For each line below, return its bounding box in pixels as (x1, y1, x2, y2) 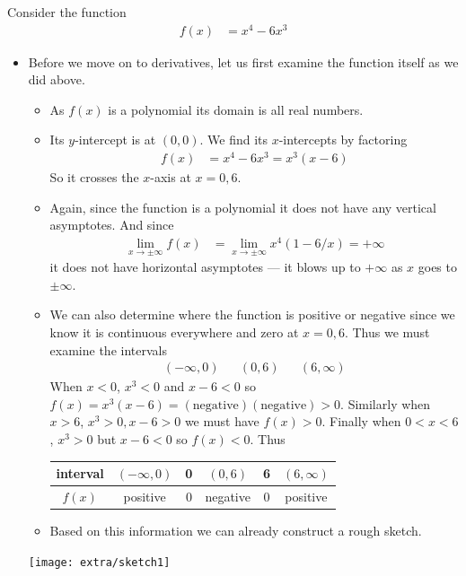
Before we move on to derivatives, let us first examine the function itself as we (28, 52, 459, 71)
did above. (28, 70, 85, 89)
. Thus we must (344, 323, 430, 342)
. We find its (199, 130, 268, 149)
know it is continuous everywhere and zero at (49, 323, 299, 342)
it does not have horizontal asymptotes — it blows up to (49, 257, 361, 276)
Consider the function (7, 3, 127, 21)
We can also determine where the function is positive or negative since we (49, 305, 455, 324)
